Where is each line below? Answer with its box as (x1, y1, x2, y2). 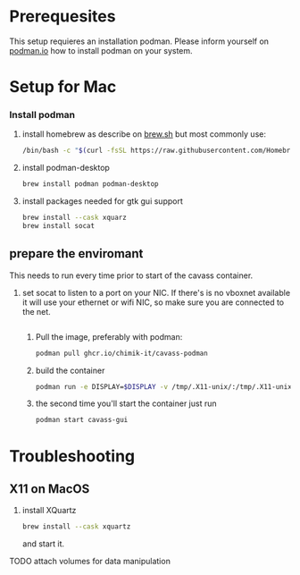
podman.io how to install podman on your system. (9, 45, 194, 55)
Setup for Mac (9, 77, 117, 97)
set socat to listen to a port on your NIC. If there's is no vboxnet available (21, 287, 291, 298)
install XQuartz (21, 505, 77, 516)
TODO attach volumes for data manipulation (9, 556, 171, 567)
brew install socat (21, 222, 96, 231)
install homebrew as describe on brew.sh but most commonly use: (21, 129, 266, 140)
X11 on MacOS (9, 481, 90, 496)
